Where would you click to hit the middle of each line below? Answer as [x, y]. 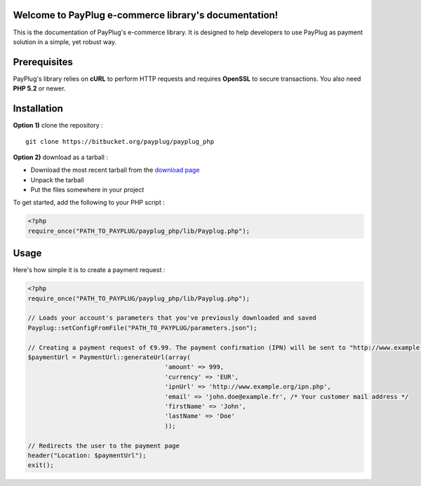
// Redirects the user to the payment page [104, 446]
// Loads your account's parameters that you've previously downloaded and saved [172, 318]
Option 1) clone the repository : [58, 126]
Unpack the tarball [57, 180]
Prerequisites [43, 62]
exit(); [41, 465]
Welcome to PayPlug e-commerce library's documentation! [146, 15]
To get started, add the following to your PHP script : [89, 203]
